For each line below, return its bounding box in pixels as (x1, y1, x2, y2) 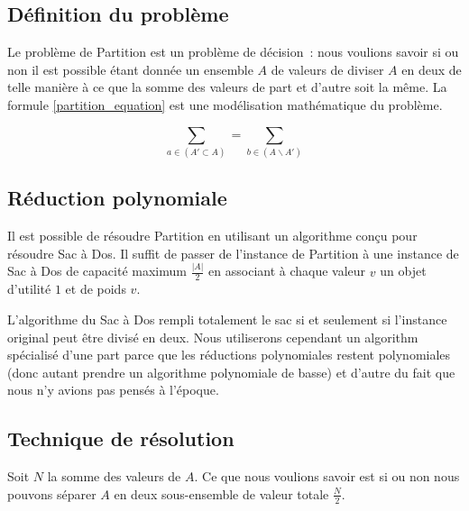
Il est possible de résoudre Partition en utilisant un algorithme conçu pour (7, 226, 418, 245)
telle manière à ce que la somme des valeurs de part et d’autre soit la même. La (7, 78, 447, 96)
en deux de (401, 59, 462, 78)
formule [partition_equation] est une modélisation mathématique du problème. (7, 95, 443, 114)
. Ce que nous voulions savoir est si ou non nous (194, 467, 460, 486)
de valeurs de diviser (271, 59, 384, 78)
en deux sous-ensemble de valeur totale (114, 484, 329, 503)
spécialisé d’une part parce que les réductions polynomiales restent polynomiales (7, 345, 451, 364)
